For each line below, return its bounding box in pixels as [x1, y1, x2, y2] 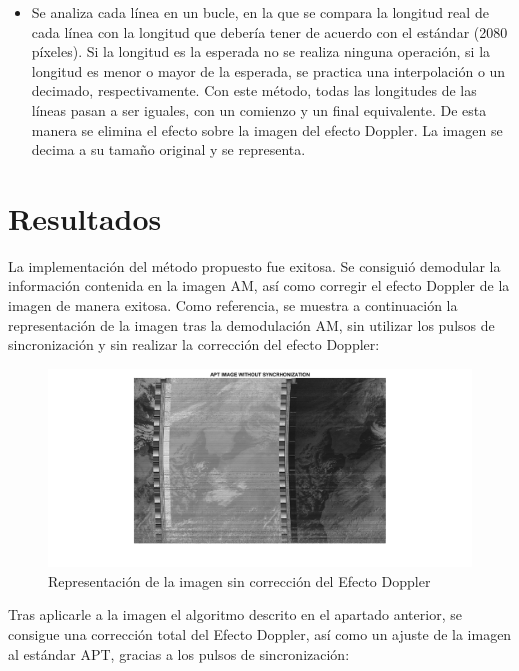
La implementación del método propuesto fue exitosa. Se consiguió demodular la [8, 255, 501, 276]
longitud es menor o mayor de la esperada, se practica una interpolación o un [31, 60, 506, 81]
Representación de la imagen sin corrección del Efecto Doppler [48, 570, 431, 591]
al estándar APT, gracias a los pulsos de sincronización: [8, 643, 350, 664]
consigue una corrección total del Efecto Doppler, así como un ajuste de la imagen [8, 623, 512, 644]
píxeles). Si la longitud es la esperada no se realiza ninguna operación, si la [31, 41, 491, 62]
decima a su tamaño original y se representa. [31, 139, 306, 160]
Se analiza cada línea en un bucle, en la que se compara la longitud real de [31, 2, 489, 22]
